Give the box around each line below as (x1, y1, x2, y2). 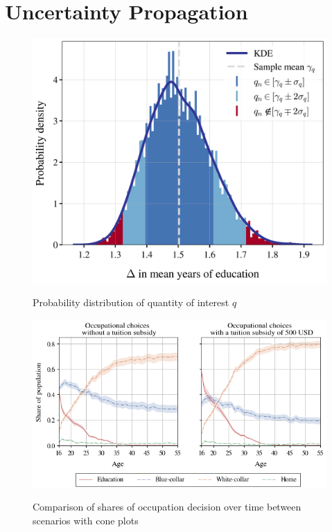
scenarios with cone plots (33, 513, 139, 527)
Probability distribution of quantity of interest (33, 295, 229, 310)
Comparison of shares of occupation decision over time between (33, 499, 302, 514)
